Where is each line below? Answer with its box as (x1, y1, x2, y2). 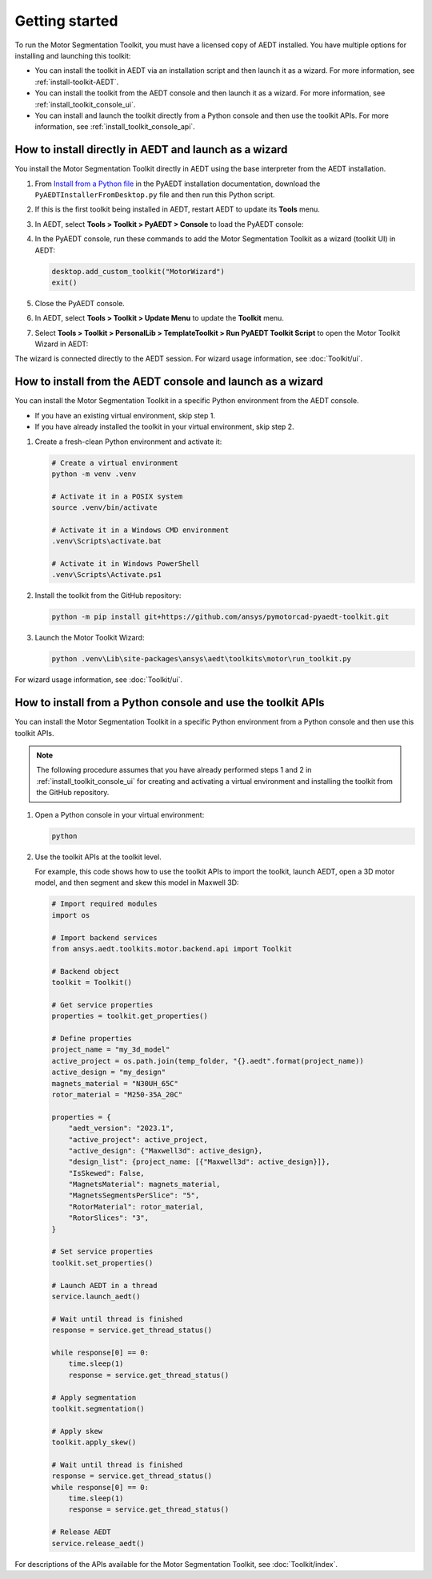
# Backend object (51, 967, 120, 975)
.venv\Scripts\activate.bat (51, 537, 162, 546)
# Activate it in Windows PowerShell (51, 559, 200, 568)
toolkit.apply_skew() (51, 1438, 137, 1447)
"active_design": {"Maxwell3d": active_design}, (68, 1146, 263, 1155)
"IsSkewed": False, (68, 1169, 146, 1177)
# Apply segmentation (51, 1393, 137, 1402)
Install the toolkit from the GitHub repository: (34, 591, 182, 600)
